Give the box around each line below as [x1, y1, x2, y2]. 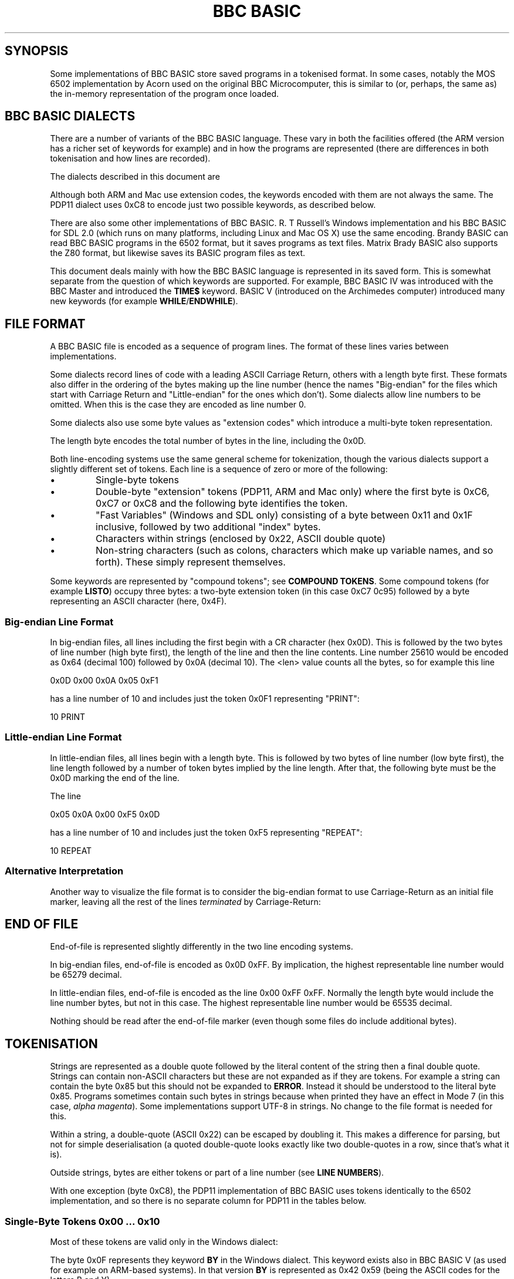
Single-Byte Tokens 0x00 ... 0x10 [5, 1215, 160, 1227]
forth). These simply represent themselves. [96, 556, 286, 568]
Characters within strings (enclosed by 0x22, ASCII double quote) [96, 533, 386, 545]
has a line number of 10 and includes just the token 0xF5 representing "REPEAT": [50, 827, 363, 837]
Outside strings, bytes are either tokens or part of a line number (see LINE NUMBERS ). [50, 1167, 384, 1178]
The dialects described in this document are [50, 171, 220, 182]
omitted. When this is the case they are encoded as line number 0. [50, 399, 306, 410]
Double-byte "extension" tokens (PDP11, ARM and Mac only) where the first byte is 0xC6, [96, 486, 490, 498]
